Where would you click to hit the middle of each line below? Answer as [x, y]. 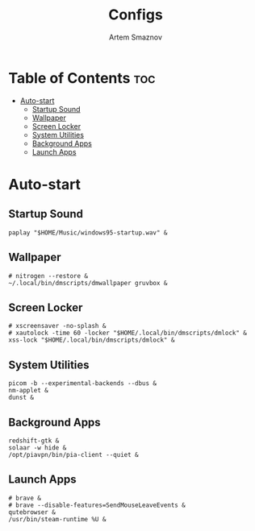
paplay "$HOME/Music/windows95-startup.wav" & [88, 232]
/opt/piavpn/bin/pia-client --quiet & [73, 454]
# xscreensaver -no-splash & [57, 326]
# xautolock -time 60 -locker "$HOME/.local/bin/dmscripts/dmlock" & [128, 333]
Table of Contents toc [82, 78]
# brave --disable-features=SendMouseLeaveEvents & [97, 505]
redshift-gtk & [34, 441]
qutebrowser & [32, 512]
